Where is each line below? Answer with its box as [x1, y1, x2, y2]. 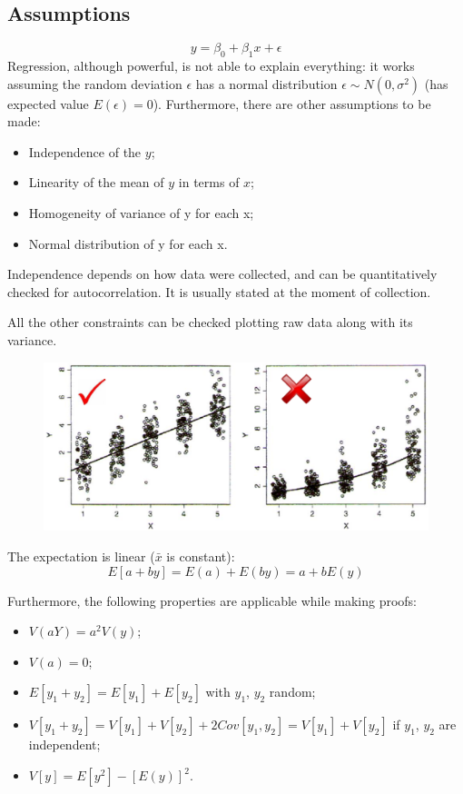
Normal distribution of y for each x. [28, 233, 228, 253]
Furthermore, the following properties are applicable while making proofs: [7, 591, 418, 610]
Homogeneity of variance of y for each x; [28, 203, 254, 222]
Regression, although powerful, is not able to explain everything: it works [7, 56, 415, 74]
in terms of [178, 173, 240, 192]
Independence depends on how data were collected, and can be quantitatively [7, 264, 438, 283]
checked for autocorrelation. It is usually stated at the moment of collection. [7, 282, 431, 301]
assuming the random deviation [7, 74, 182, 93]
